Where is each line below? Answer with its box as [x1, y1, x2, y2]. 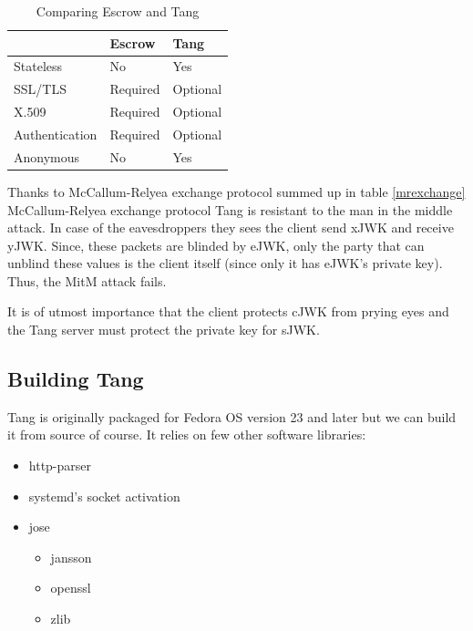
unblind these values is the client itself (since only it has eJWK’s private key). [7, 253, 443, 273]
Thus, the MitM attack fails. [7, 271, 167, 290]
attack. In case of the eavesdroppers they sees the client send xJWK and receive [7, 218, 454, 237]
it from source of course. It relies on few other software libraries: [7, 425, 366, 444]
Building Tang [7, 365, 144, 393]
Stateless [14, 57, 63, 76]
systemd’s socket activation [28, 486, 180, 505]
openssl [50, 578, 91, 597]
